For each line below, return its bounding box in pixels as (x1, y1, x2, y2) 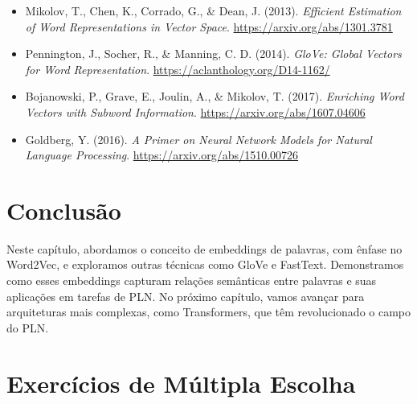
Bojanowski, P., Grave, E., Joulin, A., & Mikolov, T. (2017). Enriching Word (25, 88, 404, 105)
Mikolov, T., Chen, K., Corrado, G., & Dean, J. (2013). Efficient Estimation (25, 2, 402, 19)
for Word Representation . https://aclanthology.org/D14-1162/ (25, 60, 330, 77)
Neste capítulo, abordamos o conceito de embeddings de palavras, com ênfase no (6, 240, 403, 257)
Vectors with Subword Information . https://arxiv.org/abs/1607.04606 (25, 103, 366, 120)
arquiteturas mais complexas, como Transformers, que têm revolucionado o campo (6, 303, 411, 320)
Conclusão (6, 193, 121, 226)
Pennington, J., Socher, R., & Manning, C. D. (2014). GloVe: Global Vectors (25, 45, 402, 62)
